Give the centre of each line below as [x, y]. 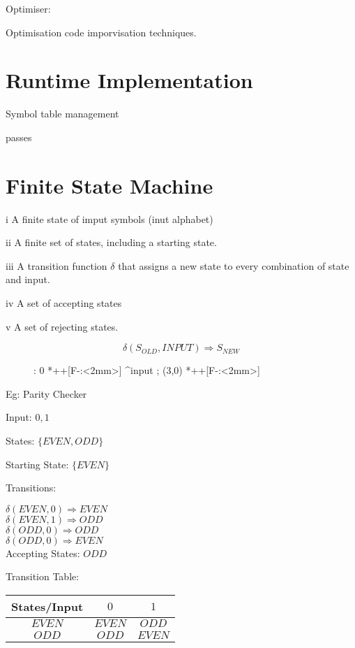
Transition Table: [43, 576]
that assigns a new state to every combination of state [234, 265]
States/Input [47, 606]
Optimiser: [28, 8]
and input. [28, 279]
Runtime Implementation [129, 80]
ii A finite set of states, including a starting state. [111, 242]
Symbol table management [62, 114]
